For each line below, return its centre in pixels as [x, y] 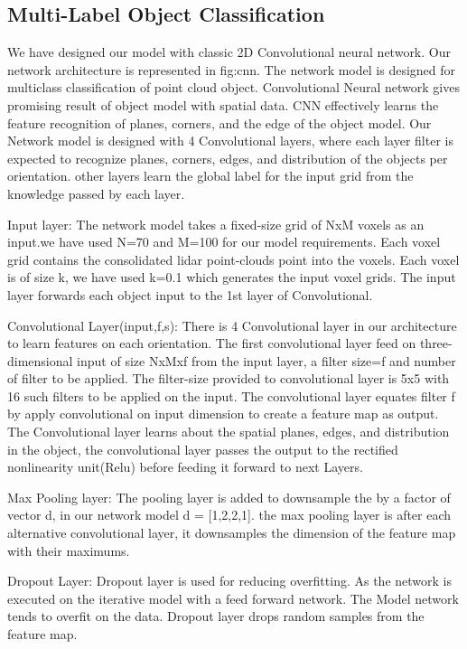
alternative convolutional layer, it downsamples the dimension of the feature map [232, 533]
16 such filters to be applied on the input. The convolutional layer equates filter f [231, 395]
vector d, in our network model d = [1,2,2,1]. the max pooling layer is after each [229, 515]
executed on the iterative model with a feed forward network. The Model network [233, 598]
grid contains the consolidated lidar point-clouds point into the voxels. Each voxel [233, 259]
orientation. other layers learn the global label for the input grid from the [210, 176]
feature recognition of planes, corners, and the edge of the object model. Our [219, 122]
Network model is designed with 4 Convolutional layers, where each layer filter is [230, 141]
